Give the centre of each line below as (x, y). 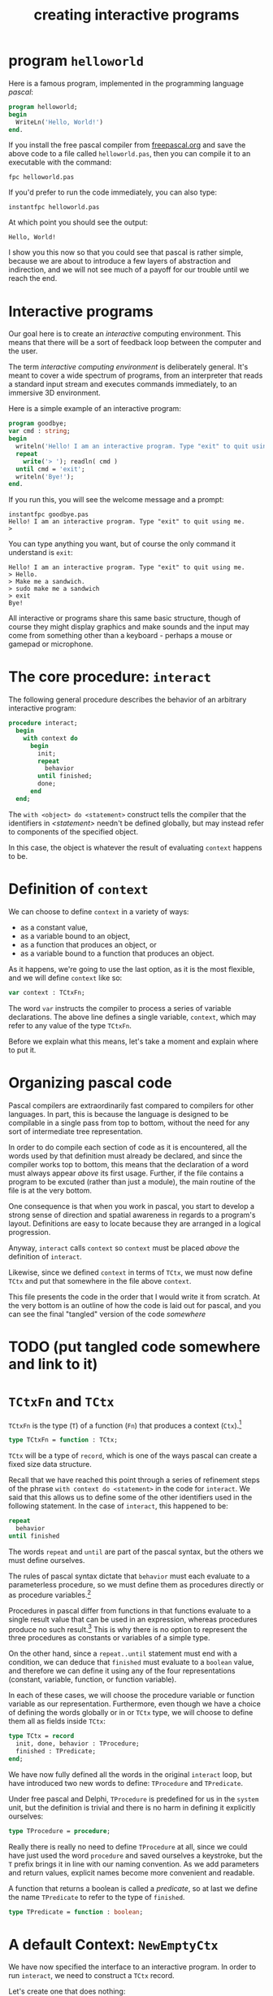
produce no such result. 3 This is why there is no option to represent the (128, 1628)
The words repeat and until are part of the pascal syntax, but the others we (136, 1552)
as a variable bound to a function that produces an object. (117, 953)
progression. (30, 1232)
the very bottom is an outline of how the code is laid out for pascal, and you (135, 1305)
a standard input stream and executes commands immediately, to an (123, 384)
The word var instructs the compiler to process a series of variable (120, 1008)
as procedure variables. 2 (50, 1594)
